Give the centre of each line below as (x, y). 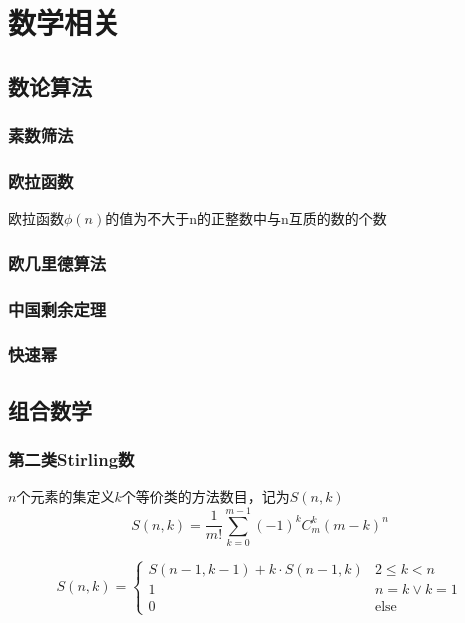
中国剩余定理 (57, 308)
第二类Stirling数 (71, 459)
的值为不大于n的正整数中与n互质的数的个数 (246, 218)
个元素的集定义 (65, 496)
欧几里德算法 (57, 262)
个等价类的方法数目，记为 (205, 496)
